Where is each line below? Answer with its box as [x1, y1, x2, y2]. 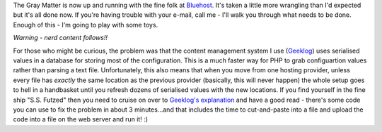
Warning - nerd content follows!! [13, 34, 108, 42]
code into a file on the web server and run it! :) [13, 115, 149, 124]
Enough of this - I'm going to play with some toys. [13, 20, 158, 29]
